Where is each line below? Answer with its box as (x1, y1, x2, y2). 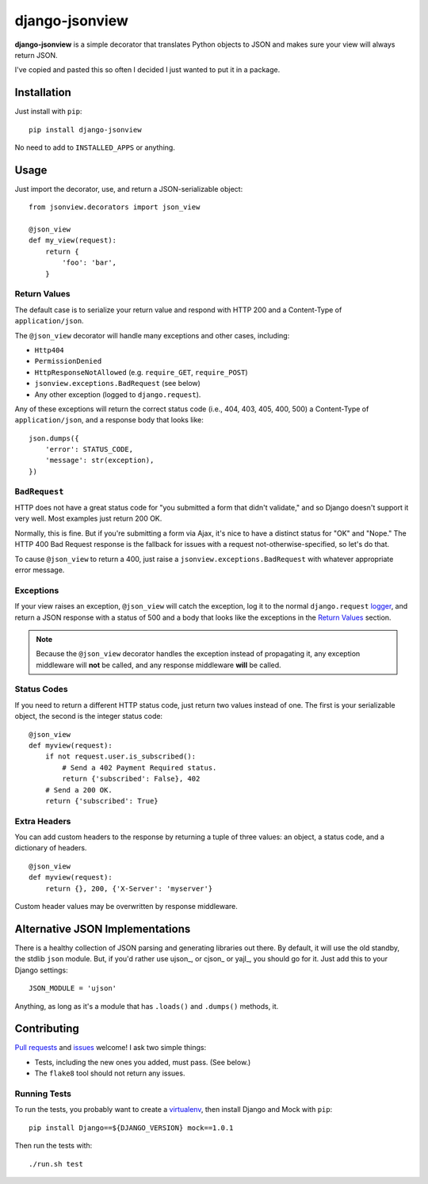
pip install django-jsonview (29, 125, 142, 134)
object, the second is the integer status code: (14, 712, 162, 721)
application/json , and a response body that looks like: (14, 415, 204, 425)
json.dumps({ (29, 433, 79, 443)
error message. (14, 565, 65, 575)
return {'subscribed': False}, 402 (62, 774, 201, 784)
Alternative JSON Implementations (14, 922, 191, 935)
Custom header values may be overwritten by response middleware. (14, 902, 238, 911)
